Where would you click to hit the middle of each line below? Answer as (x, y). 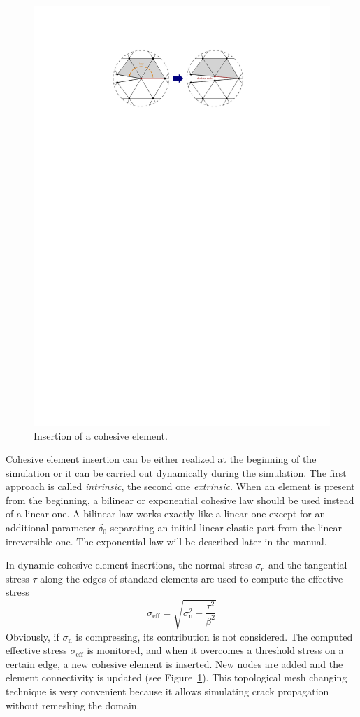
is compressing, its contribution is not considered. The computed (214, 636)
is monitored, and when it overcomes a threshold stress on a (215, 650)
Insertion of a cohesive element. (101, 435)
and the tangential (308, 565)
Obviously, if (33, 636)
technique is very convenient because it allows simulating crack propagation (167, 691)
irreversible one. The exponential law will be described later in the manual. (166, 541)
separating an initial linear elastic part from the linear (226, 528)
